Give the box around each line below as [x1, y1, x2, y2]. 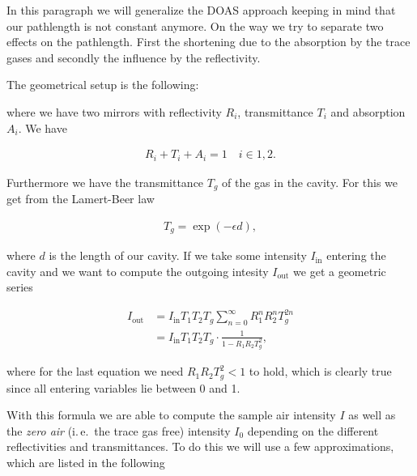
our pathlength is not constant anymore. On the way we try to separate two [6, 17, 384, 34]
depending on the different [247, 422, 379, 439]
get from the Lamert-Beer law [6, 190, 155, 207]
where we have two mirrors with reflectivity [6, 103, 222, 120]
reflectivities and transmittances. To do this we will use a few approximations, [6, 438, 394, 455]
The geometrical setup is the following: [6, 76, 199, 93]
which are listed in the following [6, 453, 165, 470]
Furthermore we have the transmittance [6, 173, 204, 190]
